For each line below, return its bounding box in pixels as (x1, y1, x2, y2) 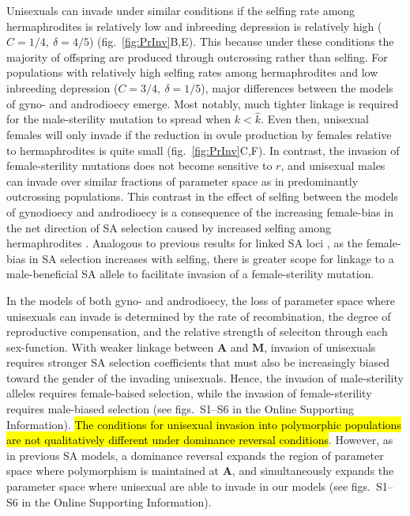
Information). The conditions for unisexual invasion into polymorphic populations (6, 416, 401, 432)
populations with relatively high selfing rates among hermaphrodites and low (6, 64, 378, 81)
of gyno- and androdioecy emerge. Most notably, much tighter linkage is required (6, 95, 399, 111)
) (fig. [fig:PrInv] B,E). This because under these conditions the (88, 33, 394, 50)
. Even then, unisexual (261, 111, 369, 127)
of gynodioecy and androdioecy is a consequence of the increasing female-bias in (6, 203, 393, 220)
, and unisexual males (280, 157, 386, 174)
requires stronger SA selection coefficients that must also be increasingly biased (6, 354, 389, 371)
